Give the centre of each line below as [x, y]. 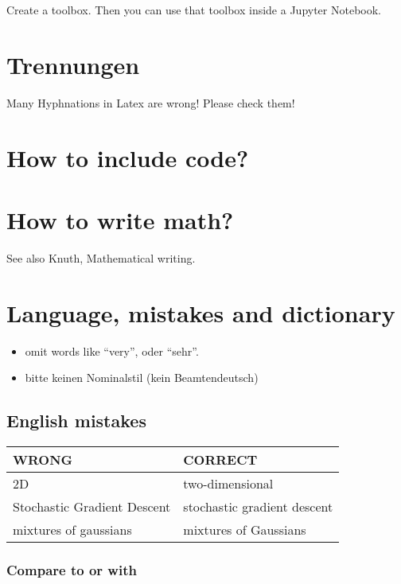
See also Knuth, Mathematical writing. [101, 257]
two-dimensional [228, 483]
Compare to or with [72, 569]
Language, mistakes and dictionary [201, 312]
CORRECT [220, 459]
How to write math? [120, 219]
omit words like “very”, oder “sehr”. [112, 350]
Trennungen [73, 64]
